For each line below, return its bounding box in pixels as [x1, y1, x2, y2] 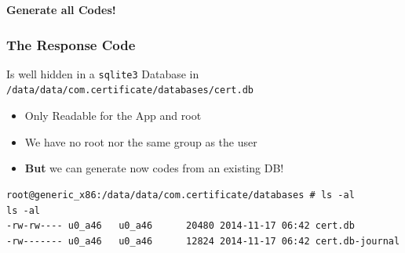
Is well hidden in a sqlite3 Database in [6, 65, 199, 81]
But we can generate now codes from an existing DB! [24, 160, 284, 176]
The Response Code [6, 34, 136, 54]
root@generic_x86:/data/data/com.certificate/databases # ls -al [6, 189, 355, 201]
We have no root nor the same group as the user [24, 133, 257, 150]
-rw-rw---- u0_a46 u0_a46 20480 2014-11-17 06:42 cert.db [6, 220, 355, 232]
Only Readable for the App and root [24, 107, 202, 124]
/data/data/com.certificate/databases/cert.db [6, 85, 254, 96]
